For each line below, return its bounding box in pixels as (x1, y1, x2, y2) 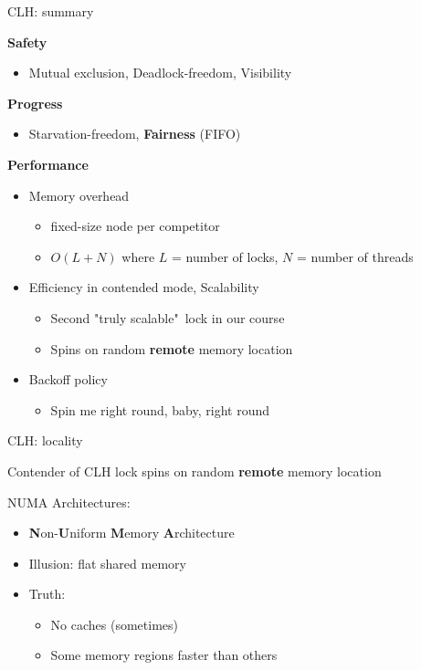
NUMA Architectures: (7, 492, 131, 511)
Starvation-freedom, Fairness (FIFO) (28, 124, 241, 143)
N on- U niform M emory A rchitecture (28, 523, 235, 542)
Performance (7, 154, 89, 173)
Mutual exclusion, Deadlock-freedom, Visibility (28, 63, 292, 82)
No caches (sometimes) (50, 614, 178, 633)
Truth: (28, 584, 66, 603)
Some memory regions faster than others (50, 645, 278, 665)
